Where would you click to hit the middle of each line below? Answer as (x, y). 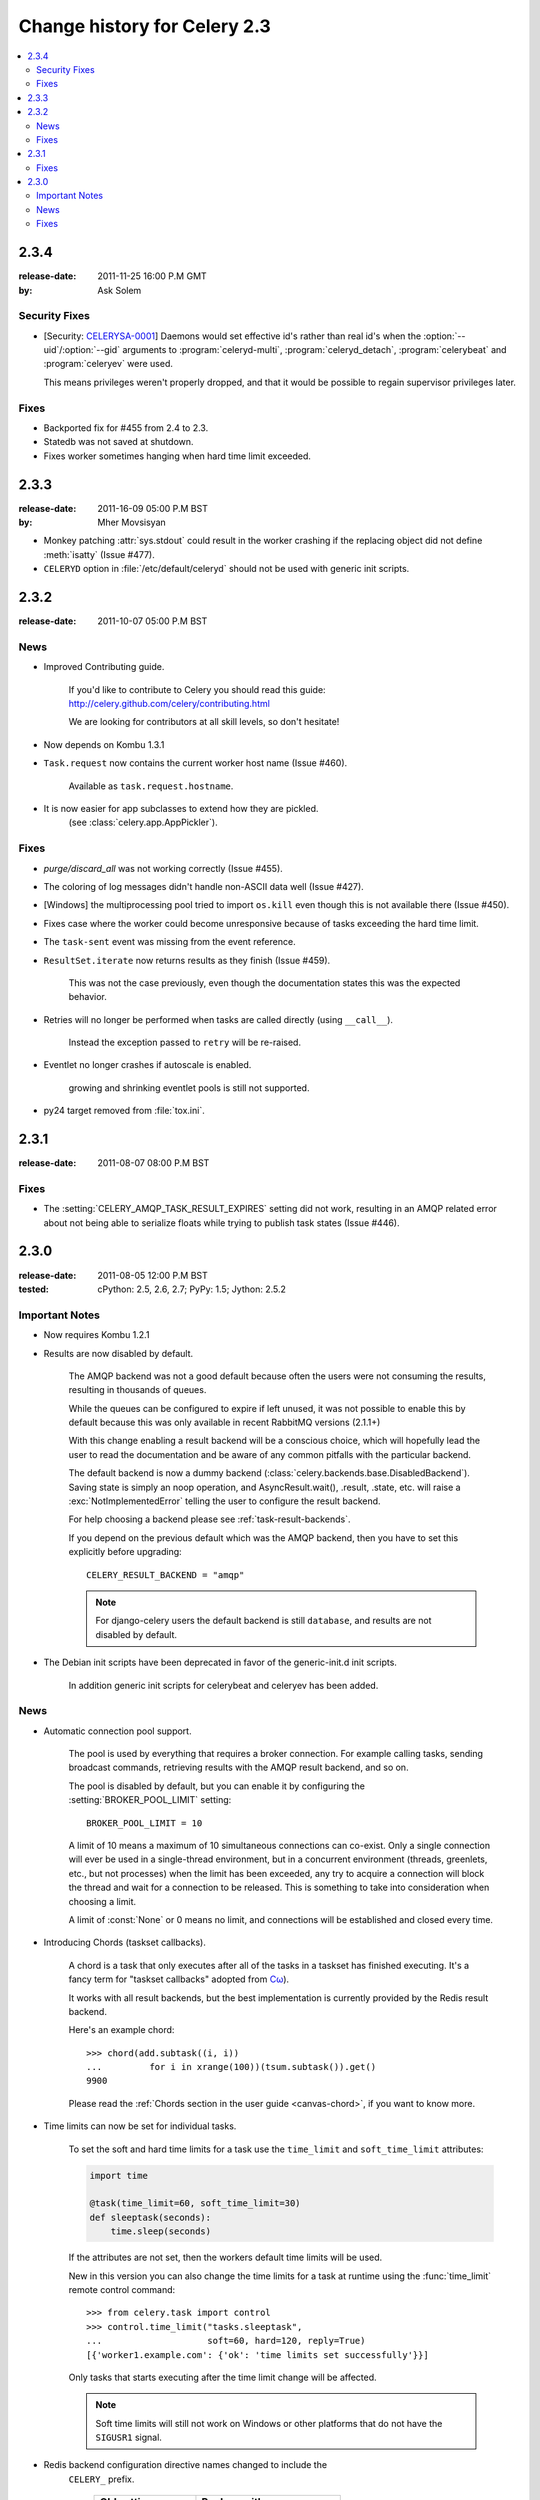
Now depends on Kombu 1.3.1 (104, 744)
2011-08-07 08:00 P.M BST (153, 1163)
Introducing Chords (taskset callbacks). (125, 1942)
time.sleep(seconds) (161, 2231)
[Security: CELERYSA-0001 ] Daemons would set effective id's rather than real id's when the (232, 336)
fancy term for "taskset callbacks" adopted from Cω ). (179, 1979)
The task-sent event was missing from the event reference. (169, 942)
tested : (34, 1289)
